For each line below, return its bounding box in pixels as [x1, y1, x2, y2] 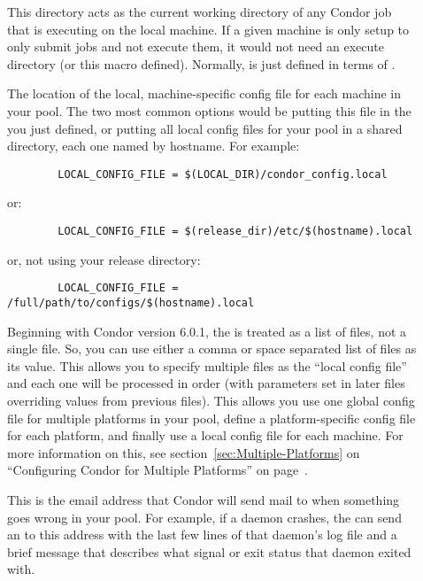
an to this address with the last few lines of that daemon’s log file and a [7, 525, 397, 544]
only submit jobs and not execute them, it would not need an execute [7, 37, 384, 56]
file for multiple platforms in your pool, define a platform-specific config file [7, 408, 416, 427]
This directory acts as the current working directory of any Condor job [7, 3, 392, 20]
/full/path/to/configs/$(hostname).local [7, 296, 255, 309]
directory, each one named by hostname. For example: [7, 136, 300, 155]
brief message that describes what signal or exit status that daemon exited [7, 542, 411, 561]
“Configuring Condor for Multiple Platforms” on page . [7, 461, 308, 479]
